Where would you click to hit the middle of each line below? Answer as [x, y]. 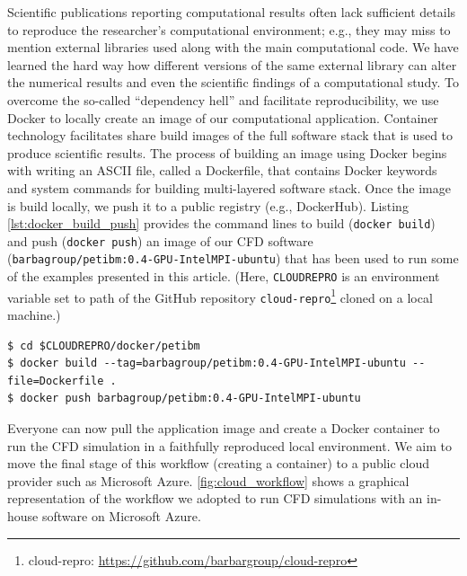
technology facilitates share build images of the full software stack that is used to [230, 135]
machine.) [34, 315]
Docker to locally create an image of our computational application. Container [223, 117]
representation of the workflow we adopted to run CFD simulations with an [215, 498]
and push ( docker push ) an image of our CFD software [160, 240]
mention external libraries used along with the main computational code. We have [233, 47]
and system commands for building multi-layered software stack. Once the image [229, 187]
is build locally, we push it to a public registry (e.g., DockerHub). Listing [208, 205]
